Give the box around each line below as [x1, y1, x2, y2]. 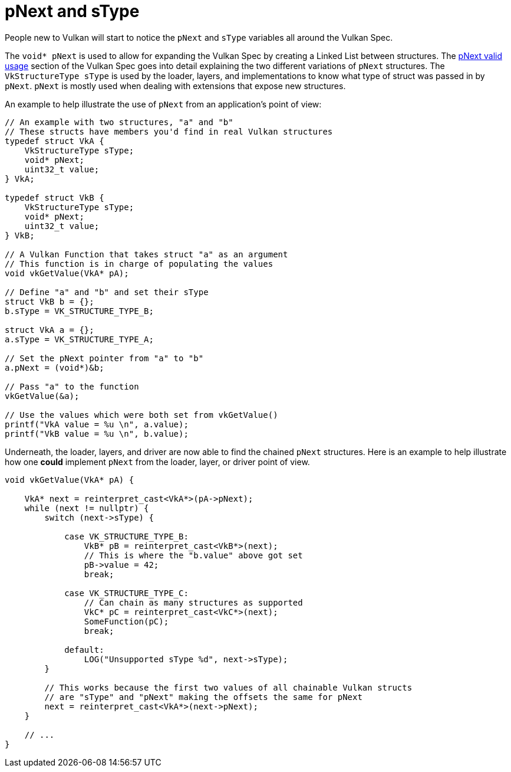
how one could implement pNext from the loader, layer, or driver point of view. [5, 456, 310, 467]
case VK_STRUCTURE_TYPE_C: [64, 588, 189, 598]
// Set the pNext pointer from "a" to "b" [5, 353, 204, 363]
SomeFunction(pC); [84, 616, 169, 626]
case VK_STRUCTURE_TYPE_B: [64, 531, 189, 541]
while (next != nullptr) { [24, 503, 149, 513]
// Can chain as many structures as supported [84, 597, 303, 607]
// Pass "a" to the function [5, 381, 139, 391]
